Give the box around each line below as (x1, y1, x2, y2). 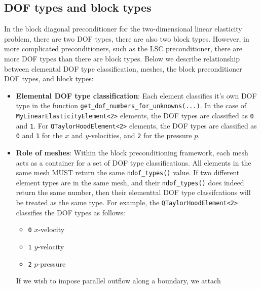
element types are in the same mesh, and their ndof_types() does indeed (16, 177, 244, 187)
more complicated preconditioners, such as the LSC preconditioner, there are (4, 43, 243, 54)
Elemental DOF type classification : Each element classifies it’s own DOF (16, 90, 257, 101)
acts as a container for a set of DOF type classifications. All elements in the (16, 157, 251, 168)
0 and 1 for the (16, 130, 63, 141)
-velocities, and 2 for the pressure (89, 130, 192, 141)
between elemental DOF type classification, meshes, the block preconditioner (4, 63, 242, 74)
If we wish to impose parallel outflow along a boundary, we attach (16, 275, 221, 286)
